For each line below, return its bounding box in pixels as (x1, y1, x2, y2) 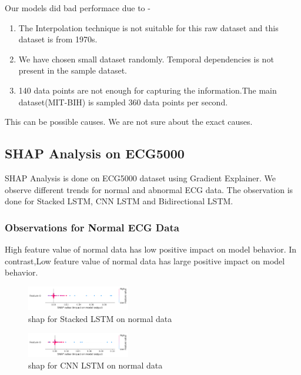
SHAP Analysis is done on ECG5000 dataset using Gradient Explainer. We (5, 171, 276, 184)
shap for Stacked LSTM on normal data (28, 312, 172, 324)
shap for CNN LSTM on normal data (28, 359, 163, 371)
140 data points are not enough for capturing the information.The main (18, 84, 277, 96)
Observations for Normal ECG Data (5, 220, 179, 234)
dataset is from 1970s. (18, 33, 98, 45)
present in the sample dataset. (18, 64, 127, 77)
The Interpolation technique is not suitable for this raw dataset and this (18, 21, 279, 34)
